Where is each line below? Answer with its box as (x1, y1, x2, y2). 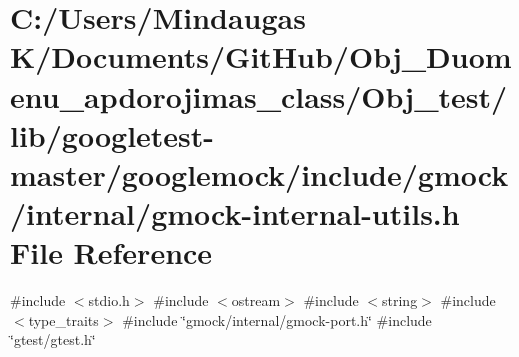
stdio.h (88, 290, 130, 311)
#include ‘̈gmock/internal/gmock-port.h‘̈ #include (122, 309, 432, 330)
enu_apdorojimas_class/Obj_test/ (10, 75, 508, 116)
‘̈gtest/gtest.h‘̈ (10, 329, 96, 350)
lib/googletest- (10, 114, 215, 155)
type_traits (28, 309, 99, 330)
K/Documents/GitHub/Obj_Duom (10, 36, 512, 77)
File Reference (10, 232, 213, 273)
